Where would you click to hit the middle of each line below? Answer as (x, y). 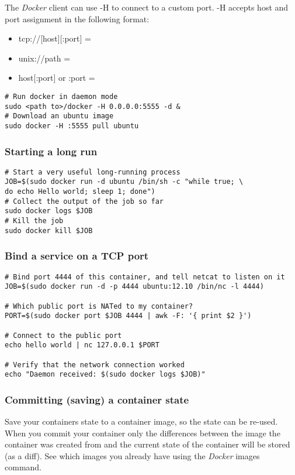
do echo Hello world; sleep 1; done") (80, 192)
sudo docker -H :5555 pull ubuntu (72, 126)
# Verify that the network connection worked (95, 365)
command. (23, 467)
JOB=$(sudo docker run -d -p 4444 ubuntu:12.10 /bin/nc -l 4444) (134, 287)
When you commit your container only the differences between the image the (143, 433)
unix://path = (44, 58)
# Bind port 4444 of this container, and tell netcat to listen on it (145, 277)
